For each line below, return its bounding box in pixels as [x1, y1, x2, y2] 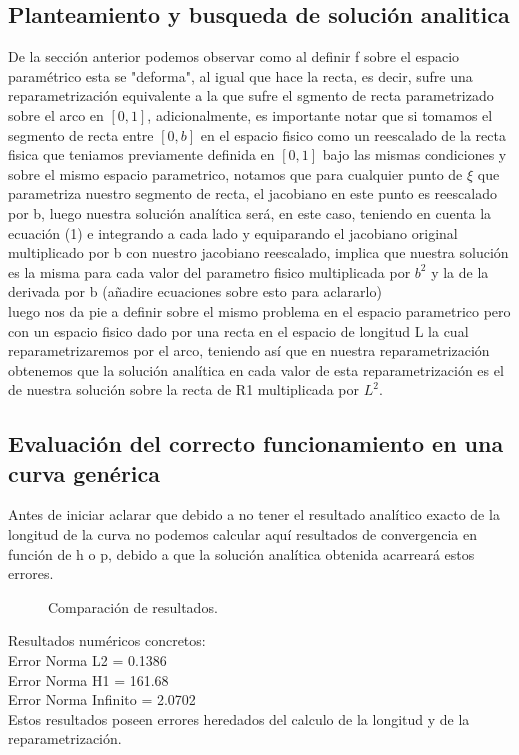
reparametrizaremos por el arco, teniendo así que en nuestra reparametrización [8, 340, 490, 361]
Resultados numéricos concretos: [8, 630, 206, 651]
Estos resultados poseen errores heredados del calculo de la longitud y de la [8, 708, 470, 729]
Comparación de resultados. [48, 596, 218, 617]
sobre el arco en [8, 104, 104, 125]
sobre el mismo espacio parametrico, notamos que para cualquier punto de [8, 163, 463, 184]
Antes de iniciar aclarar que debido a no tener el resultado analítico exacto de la [8, 504, 500, 525]
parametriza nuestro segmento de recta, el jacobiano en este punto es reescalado [8, 183, 497, 204]
